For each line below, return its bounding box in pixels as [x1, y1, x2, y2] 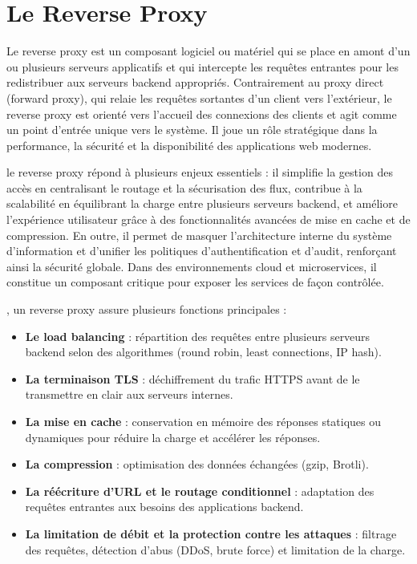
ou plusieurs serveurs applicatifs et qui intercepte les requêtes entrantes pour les [6, 58, 399, 75]
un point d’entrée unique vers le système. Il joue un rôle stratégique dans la [6, 121, 378, 138]
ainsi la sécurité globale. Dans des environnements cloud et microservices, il [6, 258, 377, 274]
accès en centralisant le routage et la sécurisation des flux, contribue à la [6, 179, 362, 196]
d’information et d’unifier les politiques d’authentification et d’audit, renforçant [6, 242, 397, 259]
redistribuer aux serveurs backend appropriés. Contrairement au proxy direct [6, 74, 384, 91]
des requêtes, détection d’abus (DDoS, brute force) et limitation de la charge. [25, 541, 406, 558]
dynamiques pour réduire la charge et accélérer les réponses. [25, 428, 321, 445]
